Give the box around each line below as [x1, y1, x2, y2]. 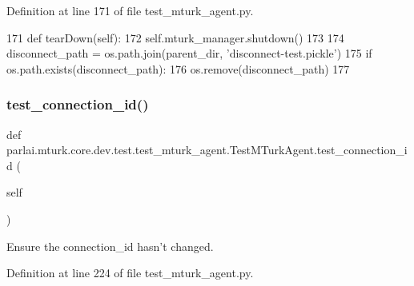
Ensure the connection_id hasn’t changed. [6, 237, 214, 254]
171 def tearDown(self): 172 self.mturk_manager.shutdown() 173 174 [6, 29, 344, 46]
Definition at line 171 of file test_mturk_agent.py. [6, 2, 254, 18]
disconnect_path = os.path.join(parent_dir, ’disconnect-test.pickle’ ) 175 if [6, 45, 372, 62]
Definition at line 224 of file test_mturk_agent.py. [6, 264, 254, 281]
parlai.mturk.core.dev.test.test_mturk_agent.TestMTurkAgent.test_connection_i [6, 141, 408, 158]
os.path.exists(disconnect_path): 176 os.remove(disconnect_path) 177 [6, 60, 350, 77]
